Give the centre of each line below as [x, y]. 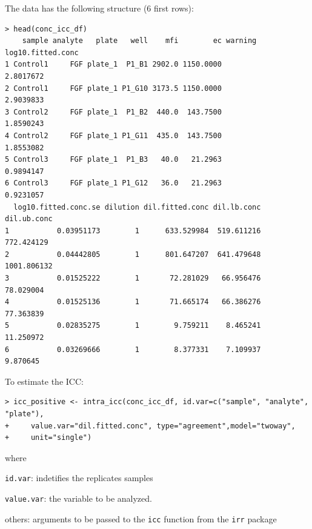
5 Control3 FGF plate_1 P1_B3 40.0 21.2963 [113, 160]
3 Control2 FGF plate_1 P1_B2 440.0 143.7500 [113, 112]
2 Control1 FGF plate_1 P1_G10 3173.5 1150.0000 [113, 88]
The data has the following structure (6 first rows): [99, 8]
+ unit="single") [48, 438]
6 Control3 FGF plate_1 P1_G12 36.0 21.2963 [113, 183]
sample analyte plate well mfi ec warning [139, 41]
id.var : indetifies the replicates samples [79, 478]
